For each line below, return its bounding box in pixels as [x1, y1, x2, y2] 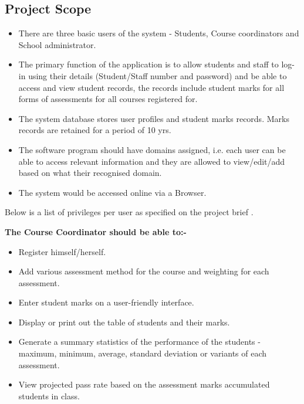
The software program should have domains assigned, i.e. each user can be [18, 143, 286, 155]
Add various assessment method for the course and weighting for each [18, 265, 269, 277]
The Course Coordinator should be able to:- [5, 225, 187, 237]
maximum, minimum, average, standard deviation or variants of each [18, 347, 267, 359]
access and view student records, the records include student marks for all [18, 81, 285, 93]
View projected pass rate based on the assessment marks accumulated [18, 378, 270, 391]
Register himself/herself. [18, 245, 106, 257]
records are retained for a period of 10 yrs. [18, 124, 171, 136]
